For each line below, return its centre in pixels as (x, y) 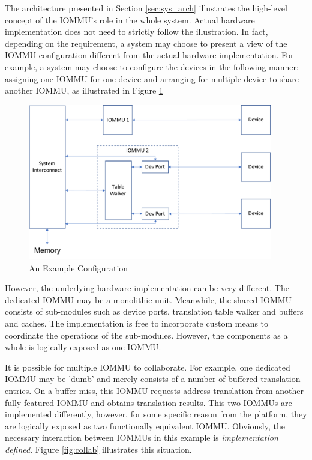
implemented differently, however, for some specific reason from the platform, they (156, 414)
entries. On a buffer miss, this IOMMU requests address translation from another (154, 390)
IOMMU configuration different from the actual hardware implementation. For (149, 55)
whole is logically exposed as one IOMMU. (83, 347)
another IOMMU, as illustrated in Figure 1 (84, 90)
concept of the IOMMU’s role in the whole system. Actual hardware (130, 20)
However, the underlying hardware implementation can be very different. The (147, 288)
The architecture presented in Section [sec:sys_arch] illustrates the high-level (146, 8)
